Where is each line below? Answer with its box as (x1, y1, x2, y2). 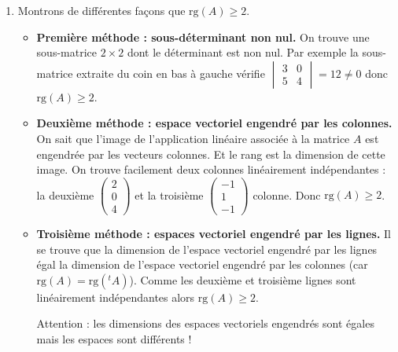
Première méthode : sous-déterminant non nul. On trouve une (36, 28, 370, 45)
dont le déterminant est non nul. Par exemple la (127, 44, 359, 60)
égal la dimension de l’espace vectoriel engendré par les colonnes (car (36, 256, 368, 273)
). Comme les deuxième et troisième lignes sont (129, 271, 356, 288)
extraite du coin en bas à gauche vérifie (76, 64, 265, 81)
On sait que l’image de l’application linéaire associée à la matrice (36, 130, 350, 146)
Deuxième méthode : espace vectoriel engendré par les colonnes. (36, 115, 392, 131)
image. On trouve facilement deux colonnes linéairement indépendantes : (36, 161, 386, 178)
